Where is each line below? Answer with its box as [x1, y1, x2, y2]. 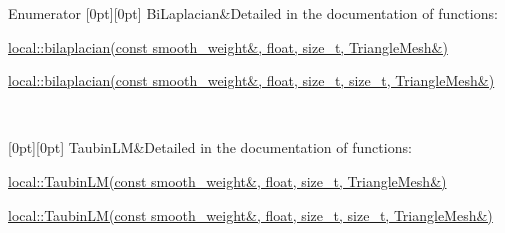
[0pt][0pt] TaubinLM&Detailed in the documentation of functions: [8, 137, 412, 158]
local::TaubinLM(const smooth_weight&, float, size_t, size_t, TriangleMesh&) [8, 204, 493, 225]
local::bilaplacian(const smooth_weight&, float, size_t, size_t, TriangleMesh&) [8, 70, 495, 91]
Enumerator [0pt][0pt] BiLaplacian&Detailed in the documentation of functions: [8, 3, 498, 23]
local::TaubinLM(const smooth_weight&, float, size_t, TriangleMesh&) [8, 170, 447, 191]
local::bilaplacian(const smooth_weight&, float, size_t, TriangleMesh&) [8, 36, 448, 57]
